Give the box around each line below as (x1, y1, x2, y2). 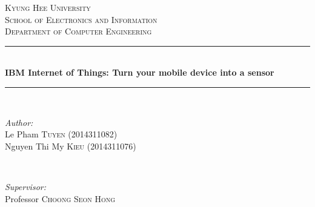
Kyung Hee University (5, 1, 91, 13)
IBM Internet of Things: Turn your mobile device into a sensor (5, 66, 274, 79)
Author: (5, 116, 33, 128)
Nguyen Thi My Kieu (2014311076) (5, 139, 136, 152)
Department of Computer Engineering (5, 25, 152, 38)
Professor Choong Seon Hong (5, 192, 116, 205)
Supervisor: (5, 180, 46, 192)
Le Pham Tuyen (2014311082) (5, 128, 118, 140)
